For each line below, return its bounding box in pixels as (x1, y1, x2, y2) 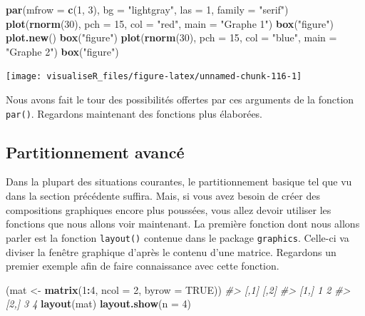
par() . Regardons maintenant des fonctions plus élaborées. (6, 106, 263, 121)
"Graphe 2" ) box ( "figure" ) (6, 44, 119, 58)
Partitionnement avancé (6, 141, 185, 163)
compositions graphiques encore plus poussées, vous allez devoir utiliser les (6, 202, 331, 217)
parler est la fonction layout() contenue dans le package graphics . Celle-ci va (6, 230, 349, 245)
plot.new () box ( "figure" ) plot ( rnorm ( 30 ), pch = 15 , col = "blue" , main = (6, 30, 337, 45)
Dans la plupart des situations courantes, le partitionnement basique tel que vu (6, 174, 352, 189)
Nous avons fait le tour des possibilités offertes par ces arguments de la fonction (6, 92, 354, 107)
